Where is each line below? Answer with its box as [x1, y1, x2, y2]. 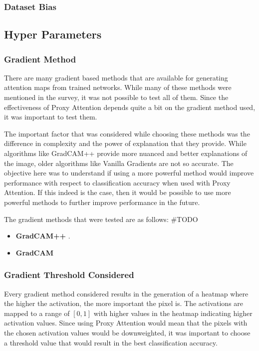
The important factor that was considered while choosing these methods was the [4, 128, 250, 138]
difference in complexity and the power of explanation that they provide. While [4, 138, 247, 148]
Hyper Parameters [4, 26, 102, 42]
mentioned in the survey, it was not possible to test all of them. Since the [4, 92, 229, 102]
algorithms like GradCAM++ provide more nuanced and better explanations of [4, 148, 248, 158]
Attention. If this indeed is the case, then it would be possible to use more [4, 187, 231, 197]
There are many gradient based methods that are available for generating [4, 72, 228, 82]
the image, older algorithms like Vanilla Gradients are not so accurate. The [4, 157, 234, 168]
